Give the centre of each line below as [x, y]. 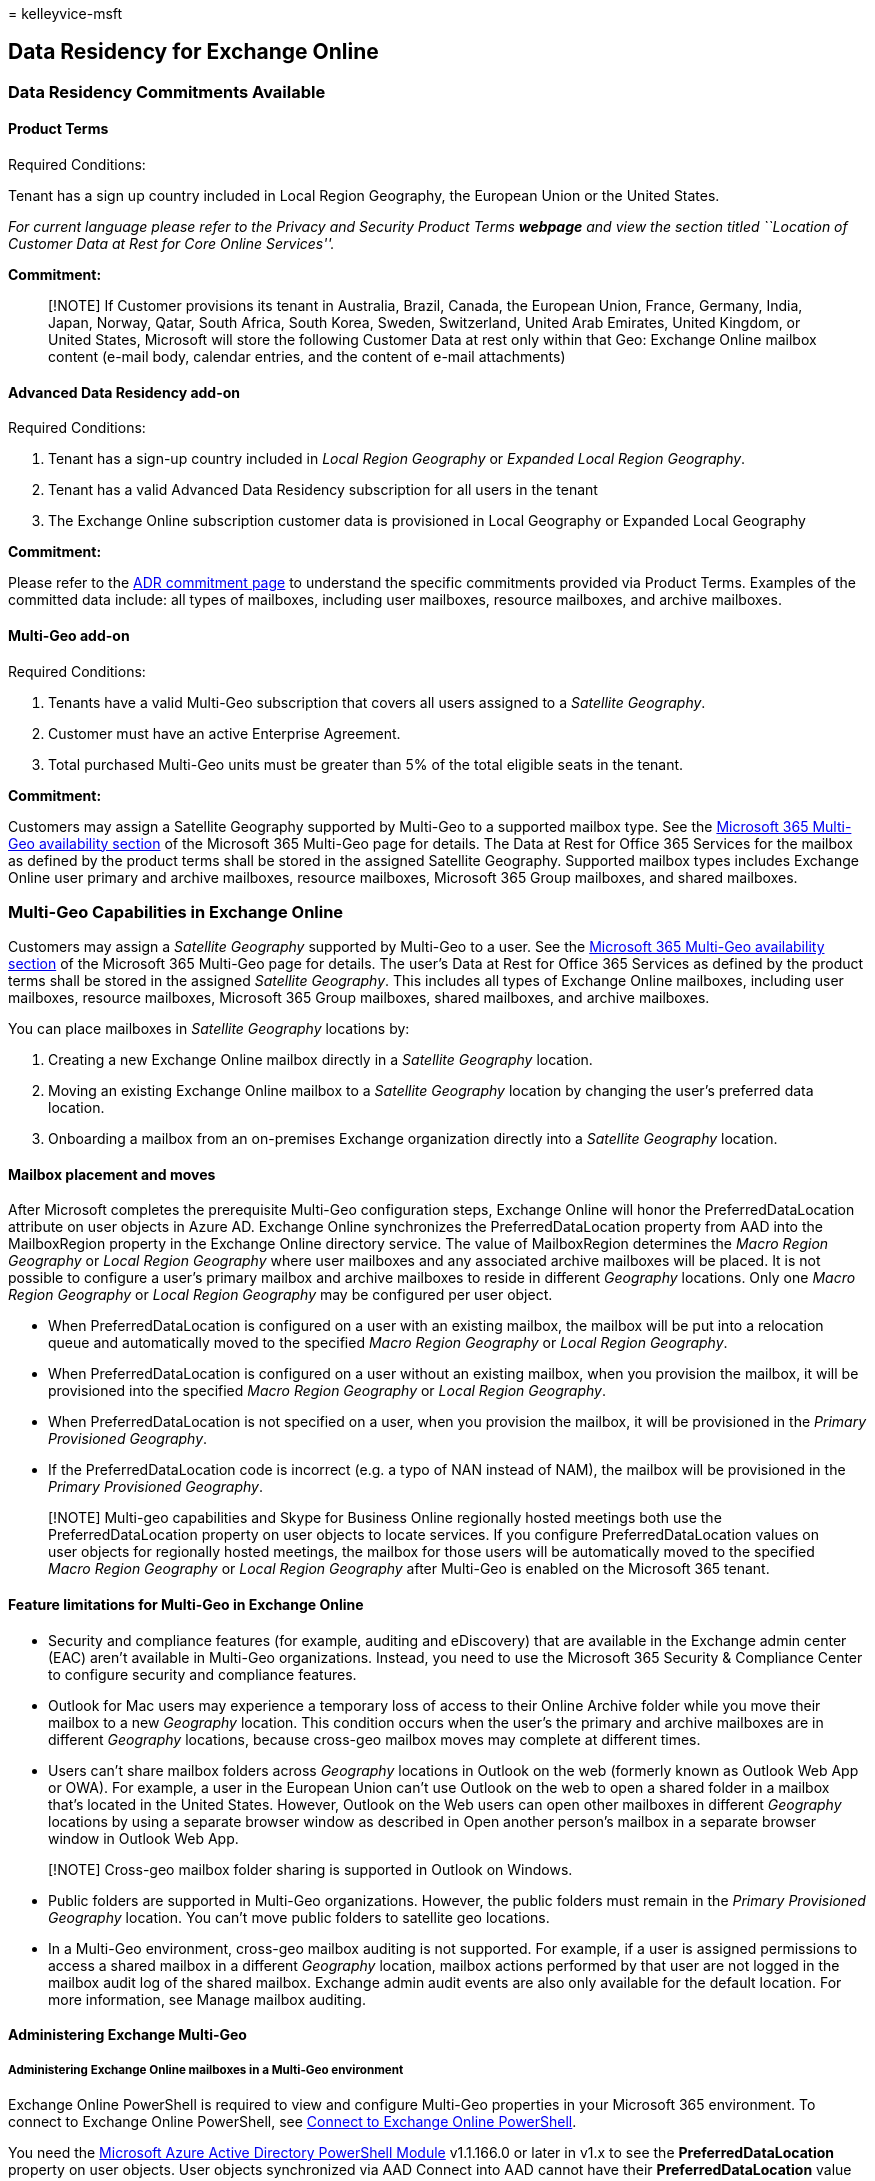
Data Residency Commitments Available [167, 91]
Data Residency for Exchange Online [193, 52]
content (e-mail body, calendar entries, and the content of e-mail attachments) [307, 357]
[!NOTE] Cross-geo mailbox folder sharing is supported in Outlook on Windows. [310, 1869]
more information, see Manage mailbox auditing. [207, 1999]
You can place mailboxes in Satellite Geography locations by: [209, 1029]
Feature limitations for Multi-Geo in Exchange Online [186, 1605]
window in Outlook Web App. [143, 1838]
